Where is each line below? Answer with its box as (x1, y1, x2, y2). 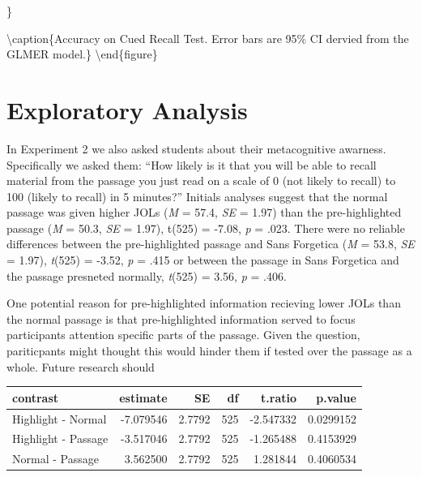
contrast (12, 389, 59, 406)
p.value (316, 389, 356, 406)
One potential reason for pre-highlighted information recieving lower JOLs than (6, 294, 401, 312)
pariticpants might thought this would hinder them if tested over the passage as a (6, 342, 412, 359)
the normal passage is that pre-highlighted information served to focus (6, 310, 356, 327)
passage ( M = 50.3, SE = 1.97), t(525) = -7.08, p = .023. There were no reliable (6, 219, 405, 236)
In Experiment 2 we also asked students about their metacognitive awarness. (6, 140, 386, 157)
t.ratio (261, 389, 296, 406)
